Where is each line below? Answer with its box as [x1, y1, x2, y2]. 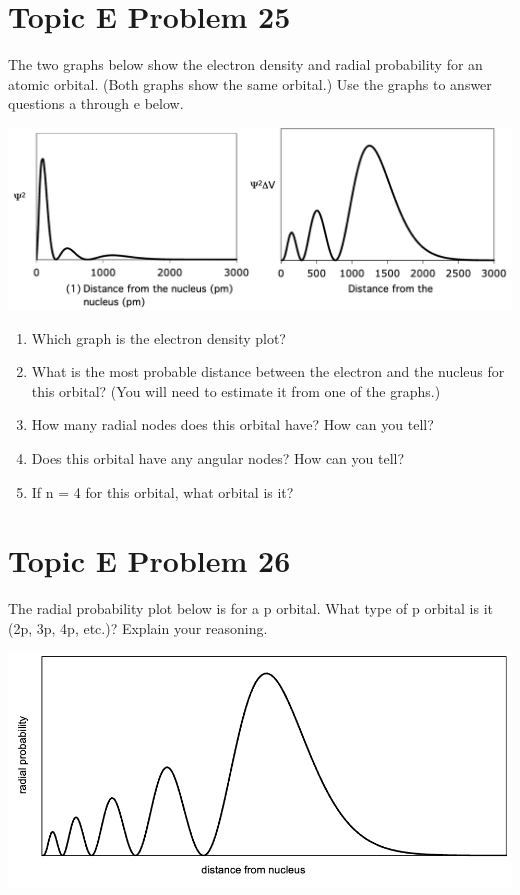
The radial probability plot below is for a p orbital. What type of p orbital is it [8, 598, 493, 619]
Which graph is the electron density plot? [31, 327, 286, 348]
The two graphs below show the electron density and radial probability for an [8, 54, 483, 75]
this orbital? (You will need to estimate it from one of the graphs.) [31, 380, 441, 401]
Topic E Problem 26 [8, 540, 291, 581]
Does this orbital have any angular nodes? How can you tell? [31, 447, 405, 468]
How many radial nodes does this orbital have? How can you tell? [31, 414, 434, 435]
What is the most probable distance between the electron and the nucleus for [31, 361, 505, 382]
